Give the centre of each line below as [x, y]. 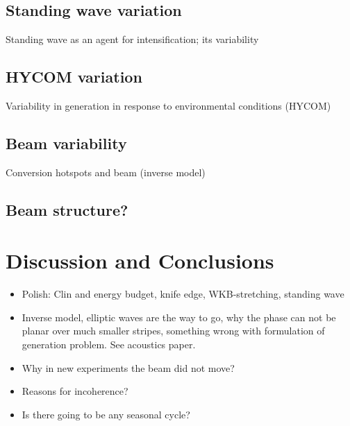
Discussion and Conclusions [140, 261]
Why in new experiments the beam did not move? [128, 367]
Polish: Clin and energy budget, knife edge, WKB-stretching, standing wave [183, 294]
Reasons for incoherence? [75, 391]
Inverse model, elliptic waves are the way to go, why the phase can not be [179, 317]
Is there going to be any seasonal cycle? [106, 414]
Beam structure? [67, 209]
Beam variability [66, 143]
